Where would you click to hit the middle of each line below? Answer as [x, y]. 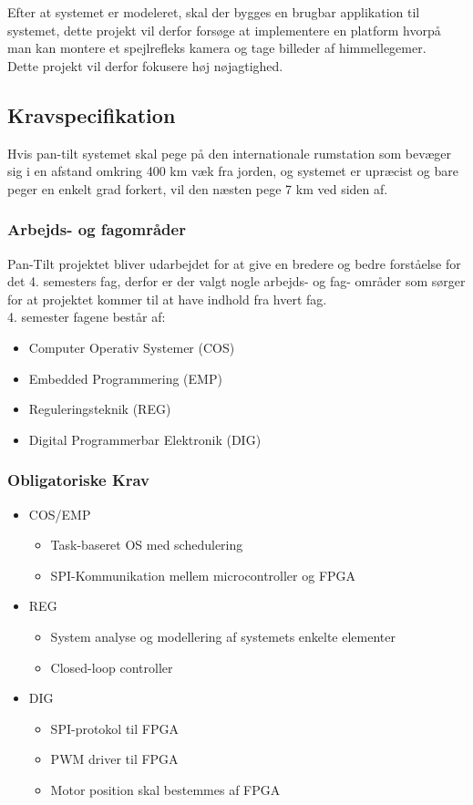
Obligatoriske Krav [79, 480]
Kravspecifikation [92, 114]
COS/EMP [60, 514]
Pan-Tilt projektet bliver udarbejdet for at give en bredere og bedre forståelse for [234, 263]
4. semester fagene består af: [87, 317]
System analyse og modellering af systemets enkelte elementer [223, 636]
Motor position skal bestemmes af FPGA [165, 789]
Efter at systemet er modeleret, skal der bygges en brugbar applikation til [214, 12]
